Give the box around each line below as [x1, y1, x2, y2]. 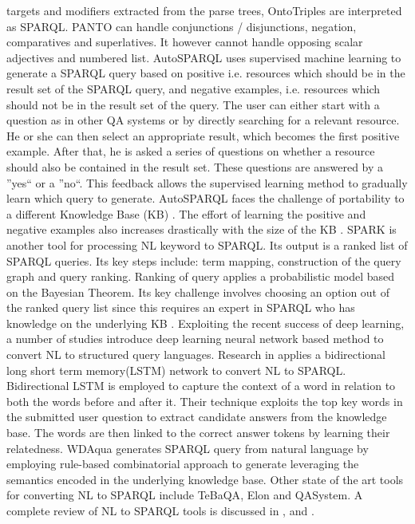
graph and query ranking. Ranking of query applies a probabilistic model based [6, 268, 395, 285]
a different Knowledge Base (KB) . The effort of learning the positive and [6, 205, 366, 222]
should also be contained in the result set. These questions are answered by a [6, 158, 384, 175]
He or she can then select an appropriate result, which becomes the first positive [6, 127, 400, 144]
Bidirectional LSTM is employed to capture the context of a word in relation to [6, 377, 396, 394]
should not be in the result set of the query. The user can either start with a [6, 96, 380, 112]
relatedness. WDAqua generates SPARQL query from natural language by [6, 439, 369, 456]
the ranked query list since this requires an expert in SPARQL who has [6, 299, 355, 316]
